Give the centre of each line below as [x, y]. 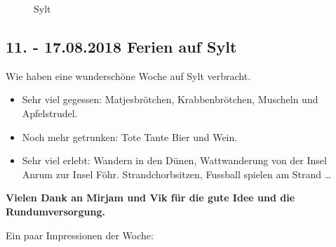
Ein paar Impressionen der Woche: [80, 235]
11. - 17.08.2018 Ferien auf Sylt [121, 46]
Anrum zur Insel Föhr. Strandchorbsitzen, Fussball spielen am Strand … [177, 174]
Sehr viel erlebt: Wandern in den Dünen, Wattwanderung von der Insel [174, 160]
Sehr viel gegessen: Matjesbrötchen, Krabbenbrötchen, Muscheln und [170, 99]
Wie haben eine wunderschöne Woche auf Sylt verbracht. [128, 75]
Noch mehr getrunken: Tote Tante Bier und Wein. [130, 136]
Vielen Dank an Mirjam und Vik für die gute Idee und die [150, 198]
